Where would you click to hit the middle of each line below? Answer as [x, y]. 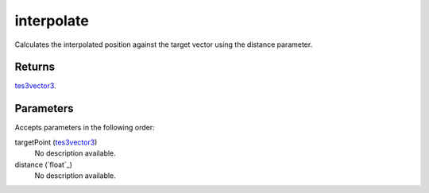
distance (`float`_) [44, 164]
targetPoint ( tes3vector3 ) [56, 142]
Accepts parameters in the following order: [85, 128]
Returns [35, 67]
